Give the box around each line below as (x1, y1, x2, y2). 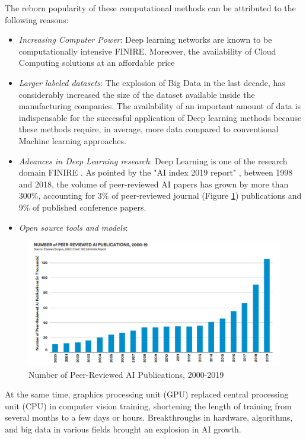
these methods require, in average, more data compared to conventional (18, 123, 279, 135)
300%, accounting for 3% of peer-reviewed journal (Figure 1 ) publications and (18, 189, 302, 202)
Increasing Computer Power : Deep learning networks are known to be (18, 33, 272, 46)
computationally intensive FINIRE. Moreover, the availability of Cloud (18, 44, 276, 57)
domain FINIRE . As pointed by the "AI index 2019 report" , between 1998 (18, 166, 293, 179)
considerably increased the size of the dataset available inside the (18, 88, 255, 100)
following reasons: (5, 13, 69, 26)
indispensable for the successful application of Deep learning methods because (18, 111, 302, 123)
